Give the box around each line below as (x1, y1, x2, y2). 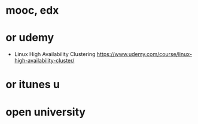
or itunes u (5, 78, 60, 91)
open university (5, 105, 86, 119)
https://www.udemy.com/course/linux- (96, 51, 193, 58)
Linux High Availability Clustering (14, 51, 96, 58)
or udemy (5, 31, 54, 45)
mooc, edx (5, 4, 59, 17)
